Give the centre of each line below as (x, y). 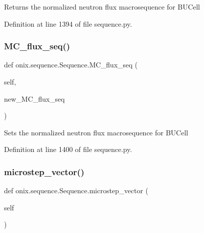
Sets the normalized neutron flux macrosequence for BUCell (96, 132)
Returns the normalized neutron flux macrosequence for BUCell (102, 7)
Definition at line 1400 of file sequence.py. (68, 149)
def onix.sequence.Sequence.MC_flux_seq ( (71, 65)
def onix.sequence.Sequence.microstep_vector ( (76, 190)
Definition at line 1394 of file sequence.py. (68, 23)
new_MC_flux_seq (34, 98)
